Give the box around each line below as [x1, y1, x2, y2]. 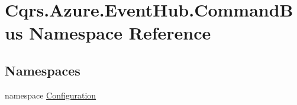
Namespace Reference [29, 21, 211, 45]
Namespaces [5, 61, 80, 79]
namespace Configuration [5, 88, 96, 101]
